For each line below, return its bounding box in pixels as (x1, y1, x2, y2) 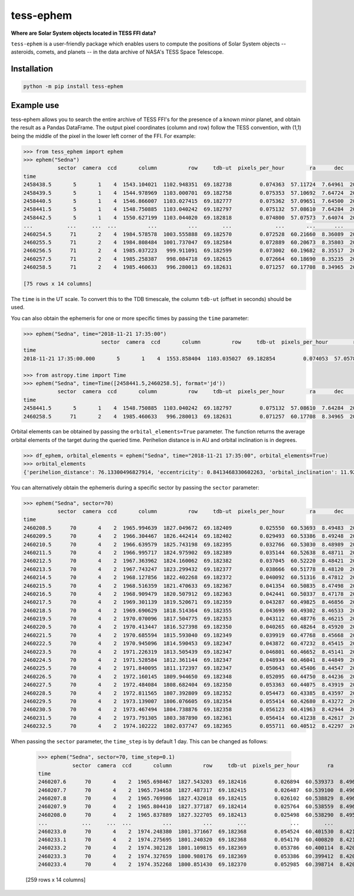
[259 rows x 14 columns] (25, 877, 86, 884)
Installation (11, 64, 53, 74)
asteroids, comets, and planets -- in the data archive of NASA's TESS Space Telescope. (11, 48, 224, 55)
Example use (11, 100, 60, 110)
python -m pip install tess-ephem (23, 83, 123, 90)
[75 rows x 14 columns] (23, 280, 93, 287)
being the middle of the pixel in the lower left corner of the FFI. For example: (11, 132, 196, 139)
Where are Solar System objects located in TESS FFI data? (11, 30, 156, 37)
